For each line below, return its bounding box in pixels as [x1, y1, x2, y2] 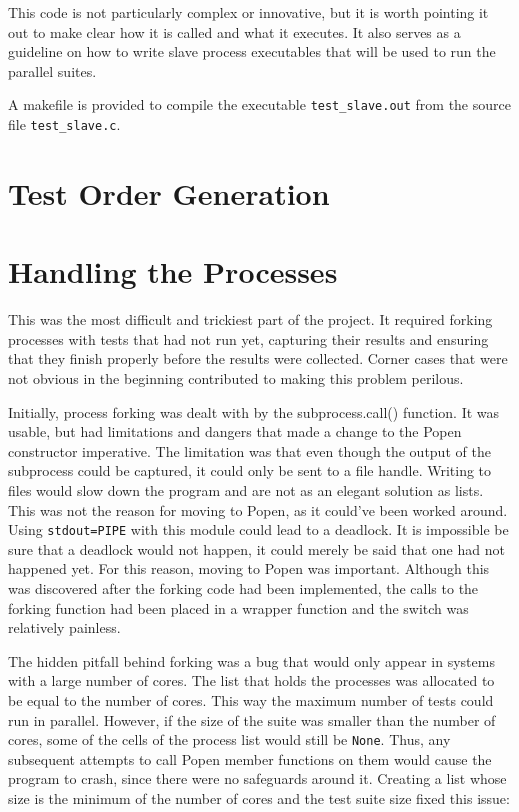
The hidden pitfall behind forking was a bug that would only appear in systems [8, 650, 495, 671]
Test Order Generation [8, 172, 330, 213]
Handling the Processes [8, 251, 338, 292]
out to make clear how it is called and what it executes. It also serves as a [8, 21, 461, 42]
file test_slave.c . [8, 114, 121, 135]
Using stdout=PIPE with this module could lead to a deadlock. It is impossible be [8, 519, 509, 540]
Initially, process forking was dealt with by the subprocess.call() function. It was [8, 401, 500, 422]
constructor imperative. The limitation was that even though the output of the [8, 440, 491, 461]
